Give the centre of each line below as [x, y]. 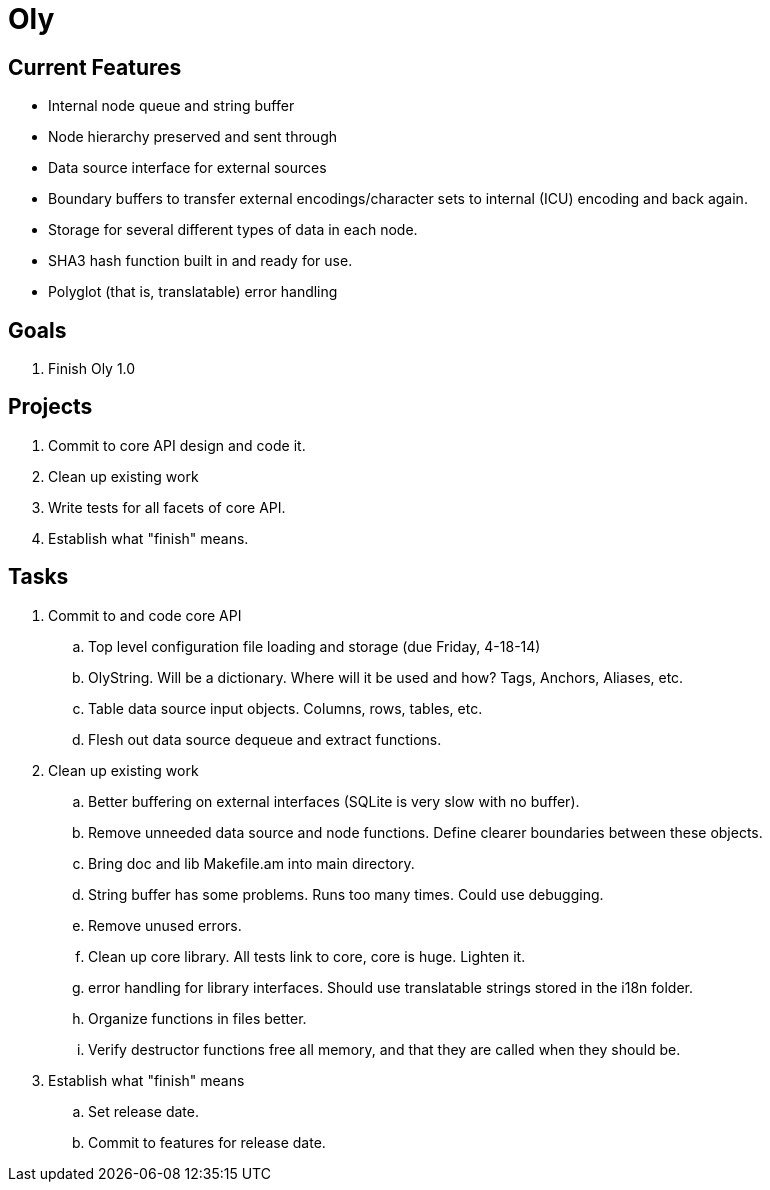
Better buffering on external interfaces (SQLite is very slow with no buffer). [334, 801]
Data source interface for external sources [187, 168]
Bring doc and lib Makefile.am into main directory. [251, 863]
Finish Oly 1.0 [92, 369]
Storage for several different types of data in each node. [233, 230]
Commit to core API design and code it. [177, 445]
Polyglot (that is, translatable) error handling [193, 292]
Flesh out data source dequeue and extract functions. [265, 739]
